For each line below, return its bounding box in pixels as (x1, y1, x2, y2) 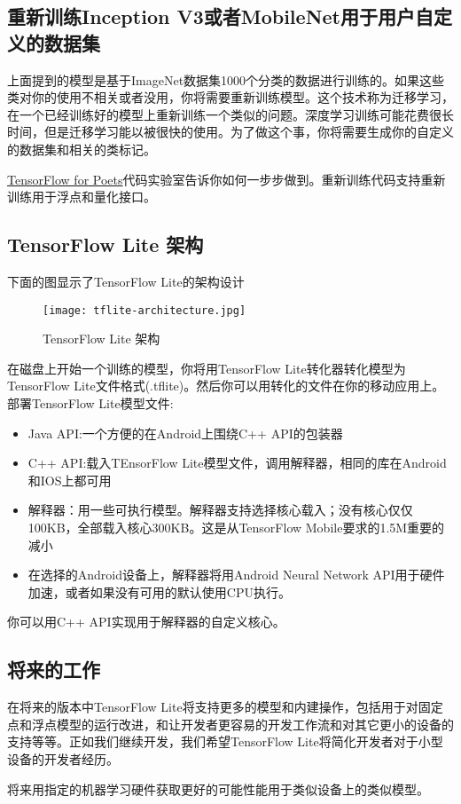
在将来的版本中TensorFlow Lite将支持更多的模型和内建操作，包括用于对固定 (7, 698, 443, 716)
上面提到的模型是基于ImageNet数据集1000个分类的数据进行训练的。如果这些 (7, 70, 445, 89)
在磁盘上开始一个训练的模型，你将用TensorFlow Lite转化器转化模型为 (7, 359, 406, 377)
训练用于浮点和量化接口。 (7, 187, 156, 206)
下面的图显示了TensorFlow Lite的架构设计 (7, 272, 245, 290)
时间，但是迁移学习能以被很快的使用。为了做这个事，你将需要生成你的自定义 (7, 122, 454, 141)
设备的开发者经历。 (7, 749, 119, 768)
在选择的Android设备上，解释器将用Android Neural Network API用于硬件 (27, 565, 445, 584)
